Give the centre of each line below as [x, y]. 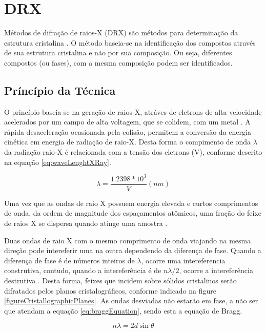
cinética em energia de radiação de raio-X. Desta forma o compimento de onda [128, 142]
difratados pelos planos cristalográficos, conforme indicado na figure [110, 290]
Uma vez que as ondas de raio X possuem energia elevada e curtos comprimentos [131, 203]
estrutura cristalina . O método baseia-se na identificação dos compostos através [130, 42]
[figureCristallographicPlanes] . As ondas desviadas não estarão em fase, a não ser [131, 300]
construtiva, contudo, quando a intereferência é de [83, 270]
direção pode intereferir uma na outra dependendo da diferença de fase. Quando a [133, 250]
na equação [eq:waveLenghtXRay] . [58, 162]
